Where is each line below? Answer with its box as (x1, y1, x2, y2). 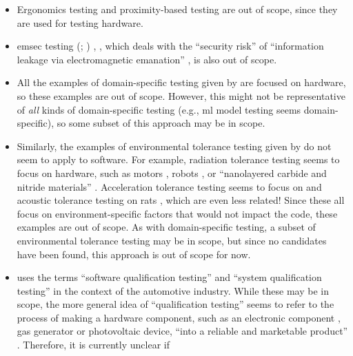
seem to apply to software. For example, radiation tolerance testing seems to (17, 152, 340, 167)
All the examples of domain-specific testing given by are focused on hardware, (17, 75, 346, 90)
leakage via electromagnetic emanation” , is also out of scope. (17, 52, 277, 66)
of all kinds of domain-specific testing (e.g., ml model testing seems (17, 102, 301, 116)
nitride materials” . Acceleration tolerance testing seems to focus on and (17, 179, 322, 193)
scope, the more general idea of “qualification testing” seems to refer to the (17, 297, 334, 311)
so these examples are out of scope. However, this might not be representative (17, 88, 345, 103)
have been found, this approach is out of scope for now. (17, 247, 251, 261)
